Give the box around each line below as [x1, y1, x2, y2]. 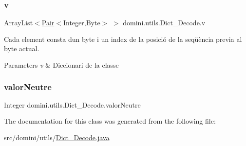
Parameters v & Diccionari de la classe [4, 60, 119, 70]
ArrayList [4, 18, 33, 28]
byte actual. [4, 43, 39, 54]
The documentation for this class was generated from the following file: [4, 116, 216, 126]
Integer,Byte [63, 18, 100, 28]
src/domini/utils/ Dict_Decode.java [4, 132, 110, 142]
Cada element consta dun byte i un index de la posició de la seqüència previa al [4, 34, 242, 44]
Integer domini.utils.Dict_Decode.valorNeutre [4, 99, 141, 109]
